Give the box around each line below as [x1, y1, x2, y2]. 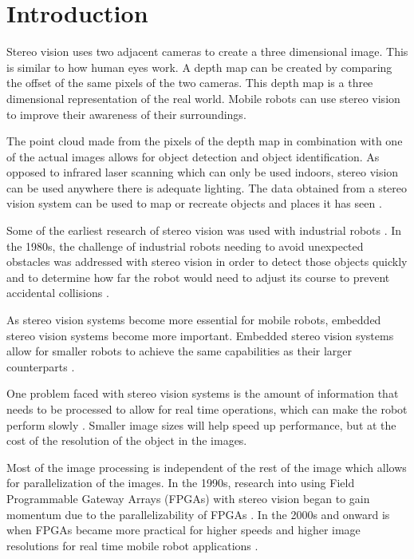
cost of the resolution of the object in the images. [6, 432, 247, 449]
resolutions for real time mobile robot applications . [6, 537, 258, 553]
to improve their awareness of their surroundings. [6, 105, 246, 122]
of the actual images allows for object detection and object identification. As [6, 148, 380, 165]
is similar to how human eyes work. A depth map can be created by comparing [6, 58, 392, 75]
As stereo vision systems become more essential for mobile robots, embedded [6, 311, 381, 328]
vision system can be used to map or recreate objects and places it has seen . [6, 195, 382, 212]
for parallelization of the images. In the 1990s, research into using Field [6, 474, 355, 491]
